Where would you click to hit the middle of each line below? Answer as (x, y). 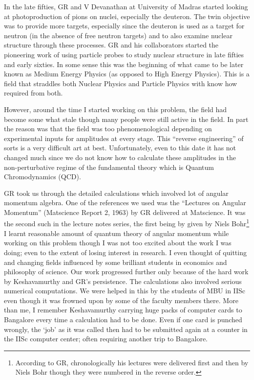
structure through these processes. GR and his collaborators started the (111, 45)
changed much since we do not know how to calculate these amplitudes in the (120, 157)
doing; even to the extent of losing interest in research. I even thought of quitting (125, 252)
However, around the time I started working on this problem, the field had (116, 109)
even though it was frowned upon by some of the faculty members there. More (121, 300)
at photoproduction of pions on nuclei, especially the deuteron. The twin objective (127, 16)
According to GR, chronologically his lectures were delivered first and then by (132, 362)
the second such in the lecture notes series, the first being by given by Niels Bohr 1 (127, 223)
